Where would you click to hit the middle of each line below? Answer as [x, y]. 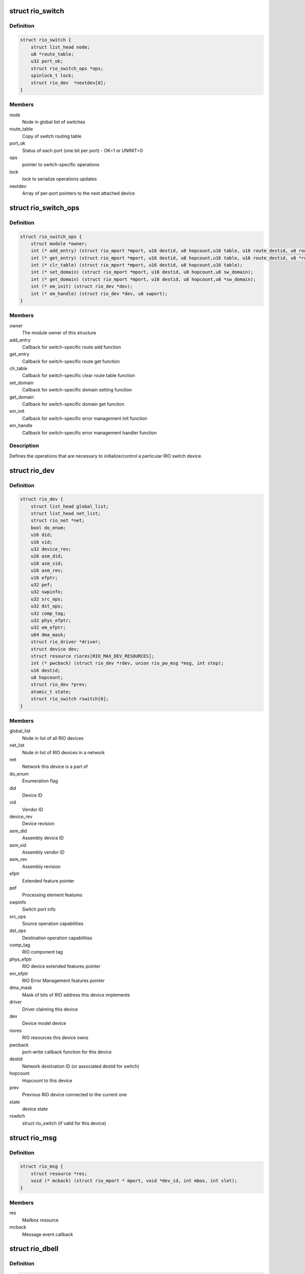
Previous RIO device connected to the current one [74, 1095]
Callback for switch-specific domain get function [73, 404]
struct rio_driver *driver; [66, 642]
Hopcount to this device [47, 1080]
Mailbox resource [40, 1220]
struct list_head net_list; [66, 514]
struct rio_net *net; [58, 521]
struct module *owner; [59, 244]
